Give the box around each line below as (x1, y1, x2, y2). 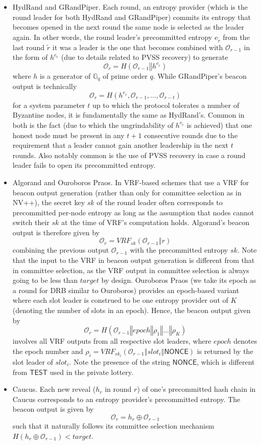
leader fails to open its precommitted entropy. (12, 160, 156, 170)
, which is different (197, 356, 255, 367)
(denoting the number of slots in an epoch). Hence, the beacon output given (12, 305, 251, 316)
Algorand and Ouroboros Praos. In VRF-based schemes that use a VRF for (12, 176, 249, 187)
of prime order (103, 70, 148, 81)
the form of (12, 52, 48, 62)
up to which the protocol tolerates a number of (92, 99, 240, 110)
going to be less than (12, 275, 78, 285)
